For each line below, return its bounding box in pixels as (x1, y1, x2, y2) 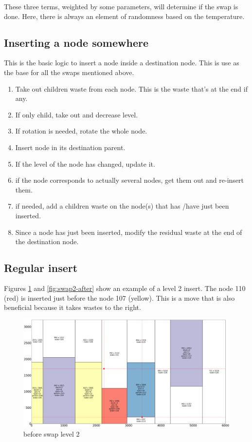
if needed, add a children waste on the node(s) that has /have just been (15, 201, 229, 211)
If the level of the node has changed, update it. (15, 158, 155, 169)
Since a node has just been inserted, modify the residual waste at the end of (15, 227, 242, 237)
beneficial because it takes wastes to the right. (4, 302, 141, 312)
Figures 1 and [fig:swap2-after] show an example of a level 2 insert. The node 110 (4, 283, 246, 293)
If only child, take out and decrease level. (15, 109, 138, 119)
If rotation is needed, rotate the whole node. (15, 126, 147, 136)
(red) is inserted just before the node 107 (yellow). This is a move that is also (4, 292, 235, 303)
